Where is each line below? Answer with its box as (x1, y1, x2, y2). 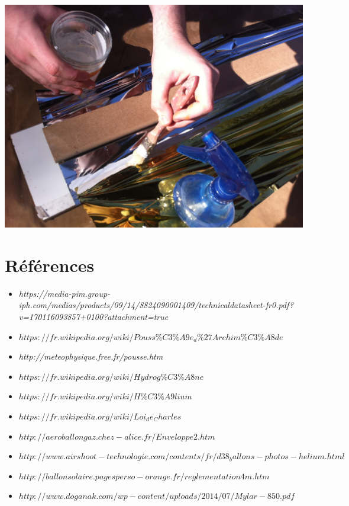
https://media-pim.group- (18, 287, 111, 299)
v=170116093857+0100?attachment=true (18, 310, 169, 322)
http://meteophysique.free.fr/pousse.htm (18, 350, 163, 363)
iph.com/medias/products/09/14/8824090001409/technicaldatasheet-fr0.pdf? (18, 299, 294, 311)
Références (5, 252, 95, 277)
